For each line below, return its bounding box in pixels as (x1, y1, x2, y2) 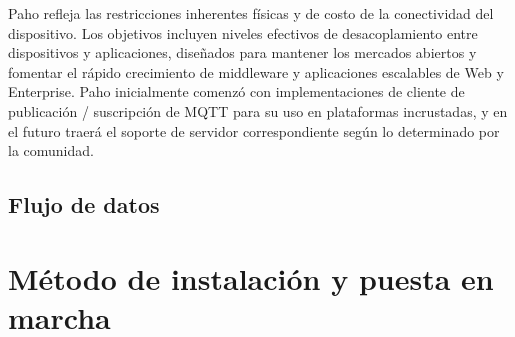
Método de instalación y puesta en (8, 257, 494, 298)
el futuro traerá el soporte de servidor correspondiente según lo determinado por (8, 120, 500, 141)
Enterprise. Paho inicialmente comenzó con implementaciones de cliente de (8, 81, 465, 102)
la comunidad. (8, 140, 94, 161)
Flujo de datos (8, 189, 160, 220)
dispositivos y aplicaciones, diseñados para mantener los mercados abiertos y (8, 42, 477, 63)
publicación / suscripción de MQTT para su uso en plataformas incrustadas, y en (8, 100, 508, 121)
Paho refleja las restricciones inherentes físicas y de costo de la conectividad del (8, 3, 494, 23)
